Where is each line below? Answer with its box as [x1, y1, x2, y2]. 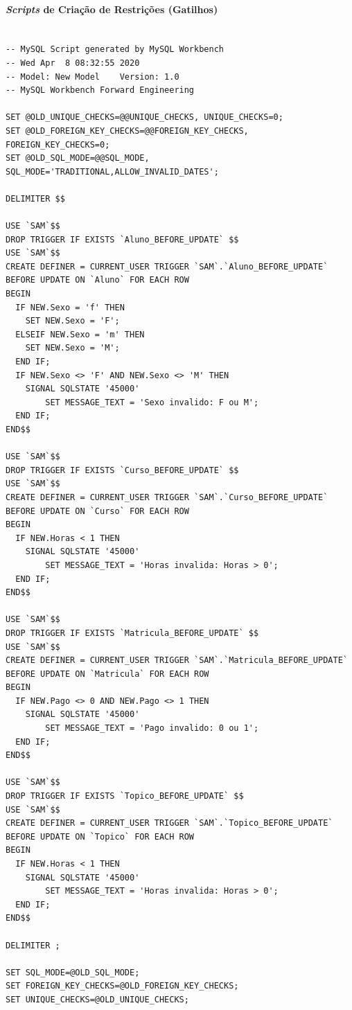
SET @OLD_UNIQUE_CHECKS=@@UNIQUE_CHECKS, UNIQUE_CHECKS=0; [6, 112, 283, 123]
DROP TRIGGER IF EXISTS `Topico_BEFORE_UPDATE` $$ [6, 791, 244, 801]
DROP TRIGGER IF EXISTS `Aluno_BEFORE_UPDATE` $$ [6, 234, 239, 245]
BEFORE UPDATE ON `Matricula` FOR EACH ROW [6, 668, 209, 679]
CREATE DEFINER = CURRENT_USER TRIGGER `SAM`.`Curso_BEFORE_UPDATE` [6, 492, 328, 502]
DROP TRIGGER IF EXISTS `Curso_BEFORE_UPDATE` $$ [6, 465, 239, 475]
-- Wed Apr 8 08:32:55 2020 [6, 57, 140, 68]
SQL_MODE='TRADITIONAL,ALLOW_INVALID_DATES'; [6, 166, 219, 177]
